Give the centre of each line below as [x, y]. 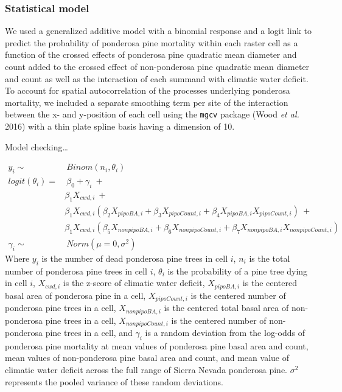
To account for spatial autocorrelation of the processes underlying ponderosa [148, 90]
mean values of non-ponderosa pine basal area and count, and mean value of [147, 358]
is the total [270, 258]
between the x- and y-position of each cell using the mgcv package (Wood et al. [152, 114]
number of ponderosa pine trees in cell [76, 271]
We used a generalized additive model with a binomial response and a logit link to [158, 31]
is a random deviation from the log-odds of [225, 332]
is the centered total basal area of [226, 308]
